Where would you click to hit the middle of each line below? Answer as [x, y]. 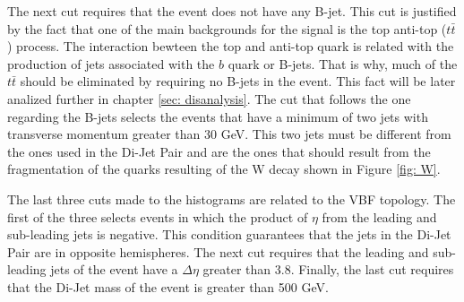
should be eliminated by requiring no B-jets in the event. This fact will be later [238, 81]
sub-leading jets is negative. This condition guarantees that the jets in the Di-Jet [229, 234]
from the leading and [379, 216]
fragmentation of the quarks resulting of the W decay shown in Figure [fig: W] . [224, 169]
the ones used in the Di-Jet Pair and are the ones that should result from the [219, 151]
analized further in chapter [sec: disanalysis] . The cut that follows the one [209, 98]
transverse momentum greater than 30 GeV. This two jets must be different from [229, 134]
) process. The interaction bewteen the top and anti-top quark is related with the [231, 46]
